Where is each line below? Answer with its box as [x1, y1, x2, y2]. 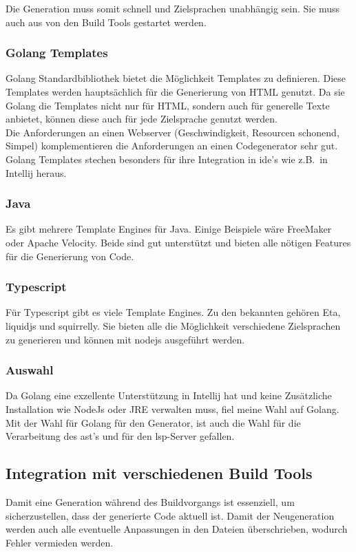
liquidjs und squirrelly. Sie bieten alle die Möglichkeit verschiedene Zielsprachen [6, 318, 341, 332]
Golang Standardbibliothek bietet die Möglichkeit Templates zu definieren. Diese [6, 71, 346, 85]
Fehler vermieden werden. [6, 535, 114, 549]
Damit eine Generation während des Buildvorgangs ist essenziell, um [6, 494, 295, 509]
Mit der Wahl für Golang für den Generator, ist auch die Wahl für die [6, 415, 301, 429]
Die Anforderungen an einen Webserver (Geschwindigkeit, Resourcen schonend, [6, 125, 339, 139]
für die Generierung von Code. [6, 248, 134, 263]
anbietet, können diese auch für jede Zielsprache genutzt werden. [6, 112, 278, 126]
